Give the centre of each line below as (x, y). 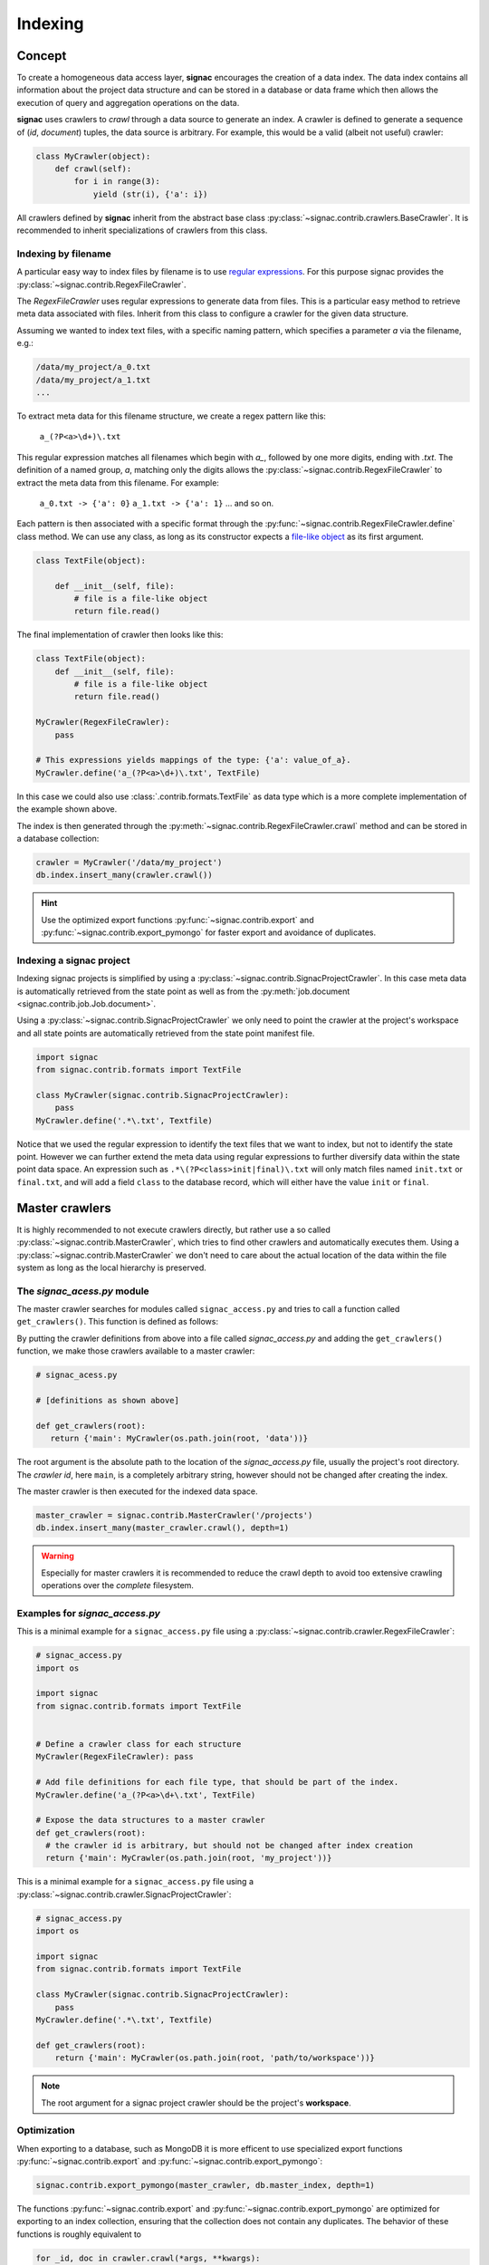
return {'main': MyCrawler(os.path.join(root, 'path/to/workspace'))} (215, 2058)
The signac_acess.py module (83, 1291)
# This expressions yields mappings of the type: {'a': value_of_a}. (193, 760)
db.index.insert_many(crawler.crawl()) (124, 875)
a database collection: (58, 838)
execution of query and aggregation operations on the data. (128, 102)
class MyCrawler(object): (93, 156)
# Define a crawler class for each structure (139, 1744)
